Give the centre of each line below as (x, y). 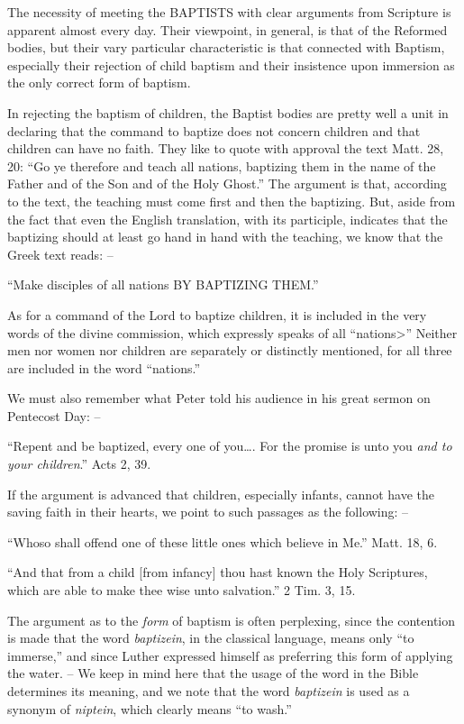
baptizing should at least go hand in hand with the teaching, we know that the (225, 237)
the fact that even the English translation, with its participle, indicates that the (227, 219)
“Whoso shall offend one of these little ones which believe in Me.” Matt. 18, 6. (223, 541)
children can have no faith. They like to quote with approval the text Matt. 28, (226, 148)
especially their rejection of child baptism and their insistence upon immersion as (231, 64)
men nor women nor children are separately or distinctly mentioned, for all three (230, 350)
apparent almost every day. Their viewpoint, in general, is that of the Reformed (227, 29)
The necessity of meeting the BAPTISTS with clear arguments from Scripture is (229, 12)
